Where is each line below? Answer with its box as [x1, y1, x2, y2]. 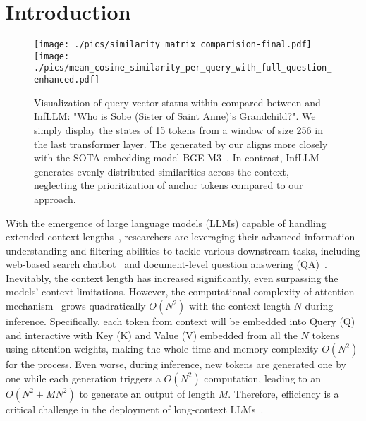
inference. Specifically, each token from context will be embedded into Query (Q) [6, 314, 355, 329]
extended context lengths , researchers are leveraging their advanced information [6, 229, 355, 244]
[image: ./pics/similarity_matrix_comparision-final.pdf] [34, 39, 312, 50]
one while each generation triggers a [6, 370, 161, 385]
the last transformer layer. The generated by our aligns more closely [34, 136, 328, 151]
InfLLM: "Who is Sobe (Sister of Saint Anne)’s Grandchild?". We [34, 109, 316, 123]
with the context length [188, 298, 291, 313]
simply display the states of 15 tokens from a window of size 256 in [34, 122, 323, 137]
